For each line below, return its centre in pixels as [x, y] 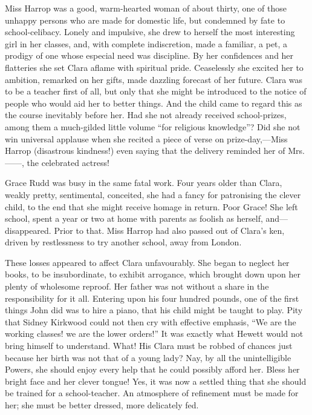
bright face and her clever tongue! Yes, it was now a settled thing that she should [156, 381]
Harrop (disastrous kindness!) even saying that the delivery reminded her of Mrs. [155, 151]
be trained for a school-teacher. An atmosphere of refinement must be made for [152, 393]
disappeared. [28, 230]
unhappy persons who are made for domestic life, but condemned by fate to [145, 20]
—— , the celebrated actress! [57, 162]
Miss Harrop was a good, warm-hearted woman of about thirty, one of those [146, 8]
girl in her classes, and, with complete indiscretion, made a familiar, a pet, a [146, 43]
